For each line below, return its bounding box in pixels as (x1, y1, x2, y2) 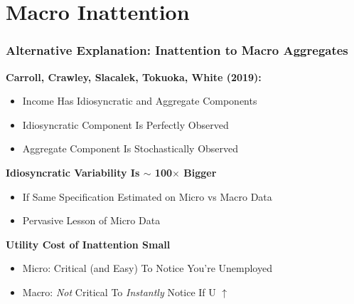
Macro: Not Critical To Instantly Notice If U (22, 284, 216, 299)
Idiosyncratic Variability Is (6, 164, 140, 179)
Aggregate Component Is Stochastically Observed (22, 141, 239, 156)
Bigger (183, 164, 217, 179)
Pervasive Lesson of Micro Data (22, 213, 161, 228)
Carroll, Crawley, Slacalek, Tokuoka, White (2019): (6, 69, 262, 84)
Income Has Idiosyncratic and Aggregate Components (22, 93, 257, 108)
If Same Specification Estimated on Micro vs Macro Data (22, 189, 272, 204)
